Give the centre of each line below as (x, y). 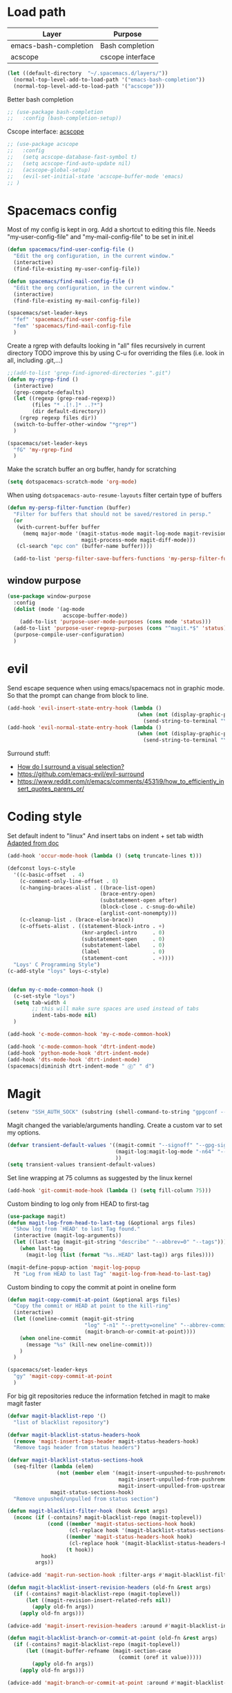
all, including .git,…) (35, 360)
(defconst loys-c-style (41, 868)
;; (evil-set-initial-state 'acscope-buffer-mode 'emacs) (96, 176)
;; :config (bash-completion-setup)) (65, 118)
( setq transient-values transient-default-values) (81, 1164)
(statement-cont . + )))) (128, 958)
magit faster (24, 1403)
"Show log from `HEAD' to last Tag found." (77, 1229)
